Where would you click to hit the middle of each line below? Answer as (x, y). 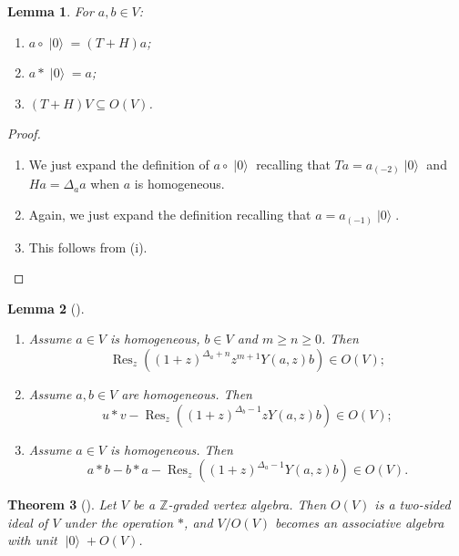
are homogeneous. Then (187, 393)
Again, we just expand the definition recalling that (170, 215)
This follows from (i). (88, 247)
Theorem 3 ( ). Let (62, 505)
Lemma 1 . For (51, 11)
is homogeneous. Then (172, 449)
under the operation (119, 522)
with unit (32, 540)
